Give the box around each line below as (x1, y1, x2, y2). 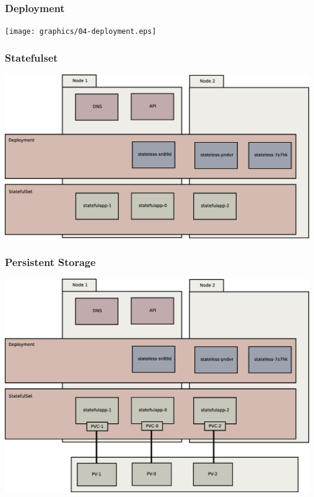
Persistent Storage (5, 254, 96, 269)
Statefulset (5, 50, 58, 65)
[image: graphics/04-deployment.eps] (5, 27, 156, 36)
